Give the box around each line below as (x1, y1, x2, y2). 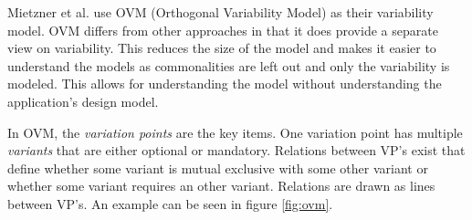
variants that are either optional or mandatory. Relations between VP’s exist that (7, 141, 466, 160)
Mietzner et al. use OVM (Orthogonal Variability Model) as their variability (7, 3, 434, 21)
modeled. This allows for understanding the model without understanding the (7, 74, 442, 93)
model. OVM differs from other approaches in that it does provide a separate (7, 20, 438, 39)
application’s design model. (7, 91, 159, 110)
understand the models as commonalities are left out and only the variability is (7, 56, 450, 75)
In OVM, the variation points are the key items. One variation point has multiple (7, 122, 463, 141)
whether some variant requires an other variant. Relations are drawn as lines (7, 176, 435, 195)
